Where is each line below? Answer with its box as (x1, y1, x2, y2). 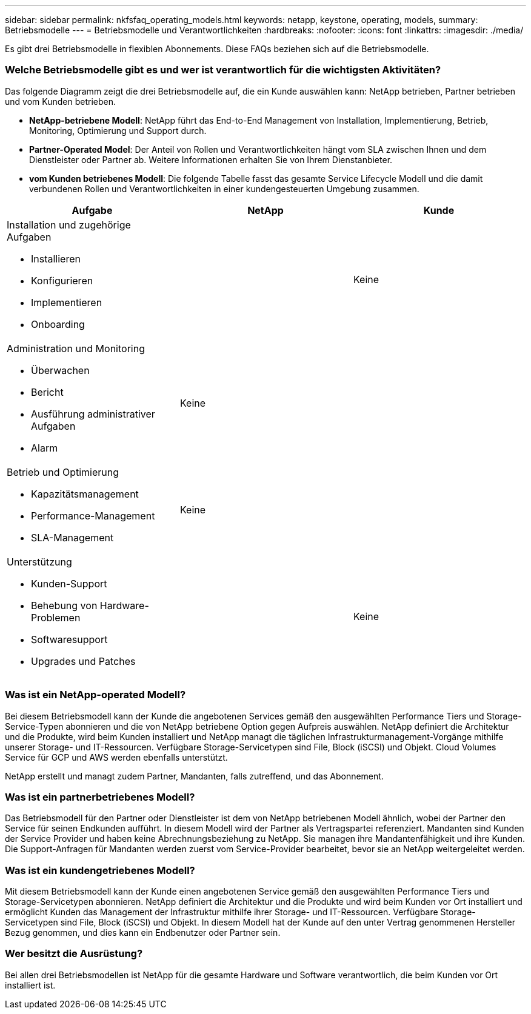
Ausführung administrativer (31, 407, 155, 420)
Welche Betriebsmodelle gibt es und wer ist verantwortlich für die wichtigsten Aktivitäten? (5, 64, 441, 76)
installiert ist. (5, 979, 56, 990)
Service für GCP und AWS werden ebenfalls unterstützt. (5, 752, 228, 762)
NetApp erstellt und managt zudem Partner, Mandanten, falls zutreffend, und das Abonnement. (5, 770, 384, 781)
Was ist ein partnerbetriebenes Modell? (5, 790, 195, 803)
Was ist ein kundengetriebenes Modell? (5, 864, 195, 876)
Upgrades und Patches (31, 655, 136, 667)
